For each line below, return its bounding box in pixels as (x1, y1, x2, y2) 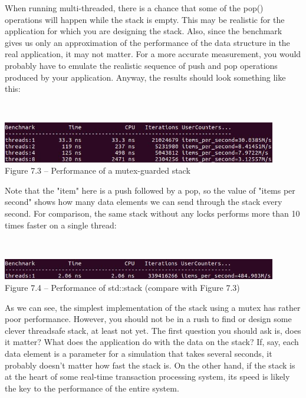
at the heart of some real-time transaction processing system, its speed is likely (5, 370, 290, 383)
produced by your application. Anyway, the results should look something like (5, 71, 286, 83)
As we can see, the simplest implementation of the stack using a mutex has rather (5, 301, 301, 313)
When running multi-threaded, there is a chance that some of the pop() (5, 2, 264, 14)
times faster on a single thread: (5, 218, 117, 231)
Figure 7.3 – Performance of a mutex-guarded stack (5, 164, 190, 177)
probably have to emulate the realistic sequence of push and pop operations (5, 59, 278, 71)
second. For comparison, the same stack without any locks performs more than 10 (5, 207, 300, 220)
